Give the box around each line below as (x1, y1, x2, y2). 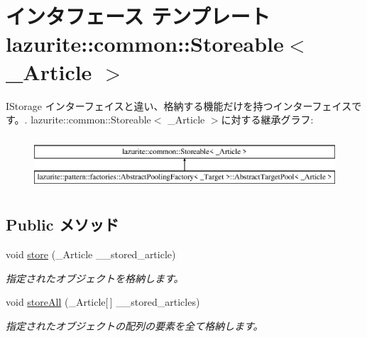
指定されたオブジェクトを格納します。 (6, 270, 184, 285)
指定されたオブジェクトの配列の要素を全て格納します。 (6, 318, 263, 333)
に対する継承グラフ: (221, 112, 314, 127)
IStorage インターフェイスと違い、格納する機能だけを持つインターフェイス (6, 98, 352, 113)
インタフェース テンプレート (6, 1, 270, 31)
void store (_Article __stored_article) (6, 247, 176, 262)
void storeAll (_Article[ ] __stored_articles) (6, 294, 200, 309)
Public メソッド (6, 214, 119, 236)
